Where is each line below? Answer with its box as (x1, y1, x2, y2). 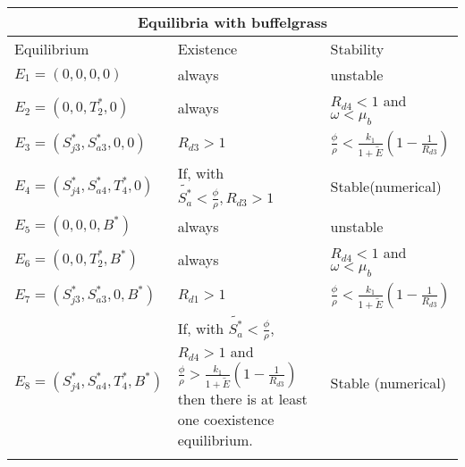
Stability (330, 38, 385, 59)
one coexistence (177, 409, 275, 430)
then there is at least (177, 388, 308, 410)
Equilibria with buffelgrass (137, 12, 328, 32)
